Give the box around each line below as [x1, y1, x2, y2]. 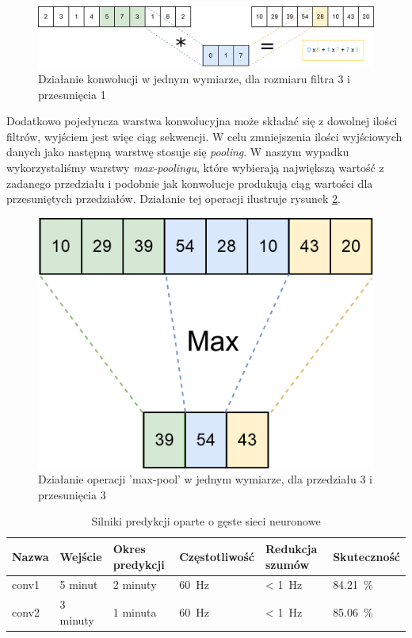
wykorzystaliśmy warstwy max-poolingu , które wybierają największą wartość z [6, 159, 384, 175]
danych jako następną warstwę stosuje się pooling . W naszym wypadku [6, 143, 349, 160]
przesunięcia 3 [38, 486, 106, 502]
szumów [265, 556, 310, 572]
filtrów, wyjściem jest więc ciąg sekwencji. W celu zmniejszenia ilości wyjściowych [6, 128, 402, 144]
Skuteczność [333, 548, 400, 564]
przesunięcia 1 [38, 86, 106, 102]
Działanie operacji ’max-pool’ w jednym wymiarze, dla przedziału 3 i [38, 471, 372, 487]
